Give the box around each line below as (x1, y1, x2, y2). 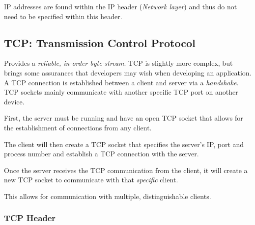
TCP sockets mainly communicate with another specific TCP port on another (4, 87, 238, 97)
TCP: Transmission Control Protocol (4, 35, 196, 50)
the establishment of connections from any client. (4, 122, 152, 132)
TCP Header (4, 212, 56, 224)
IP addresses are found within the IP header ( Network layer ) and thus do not (4, 1, 237, 11)
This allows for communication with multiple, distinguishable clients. (4, 191, 211, 201)
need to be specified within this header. (4, 11, 122, 21)
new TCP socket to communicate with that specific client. (4, 175, 178, 185)
